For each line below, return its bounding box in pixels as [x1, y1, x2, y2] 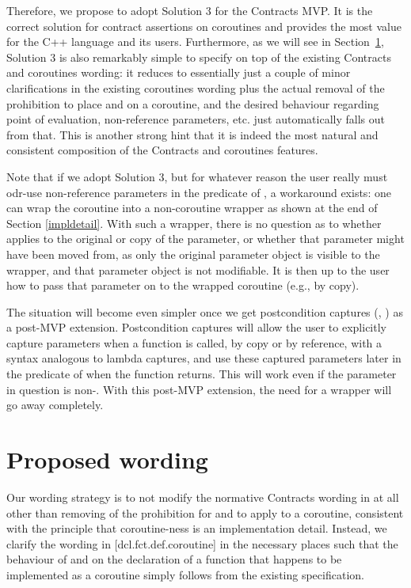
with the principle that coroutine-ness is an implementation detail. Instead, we [6, 520, 387, 537]
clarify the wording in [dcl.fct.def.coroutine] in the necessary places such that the [6, 535, 398, 552]
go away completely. [6, 396, 104, 413]
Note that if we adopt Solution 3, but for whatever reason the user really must [6, 168, 388, 184]
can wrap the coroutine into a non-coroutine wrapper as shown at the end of [6, 199, 378, 216]
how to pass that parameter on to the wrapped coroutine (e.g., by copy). [6, 277, 360, 294]
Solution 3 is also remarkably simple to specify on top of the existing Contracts [6, 48, 391, 65]
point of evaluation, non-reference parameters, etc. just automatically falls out [6, 111, 385, 127]
